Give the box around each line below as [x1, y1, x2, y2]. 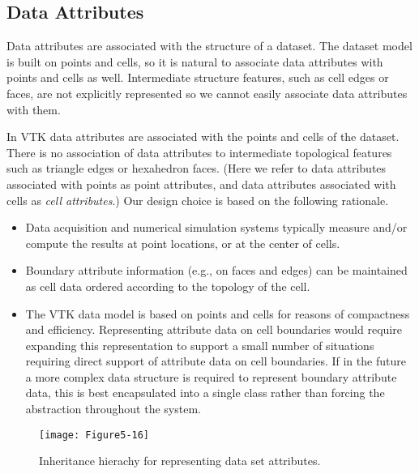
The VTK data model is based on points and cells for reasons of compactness [25, 305, 410, 322]
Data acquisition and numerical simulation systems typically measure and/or [25, 219, 408, 236]
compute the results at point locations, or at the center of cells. [25, 234, 340, 251]
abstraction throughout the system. [25, 400, 201, 417]
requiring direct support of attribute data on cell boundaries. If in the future [25, 352, 406, 369]
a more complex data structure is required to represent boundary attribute [25, 368, 397, 385]
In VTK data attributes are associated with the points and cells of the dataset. [6, 128, 400, 145]
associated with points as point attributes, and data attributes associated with [6, 175, 396, 192]
